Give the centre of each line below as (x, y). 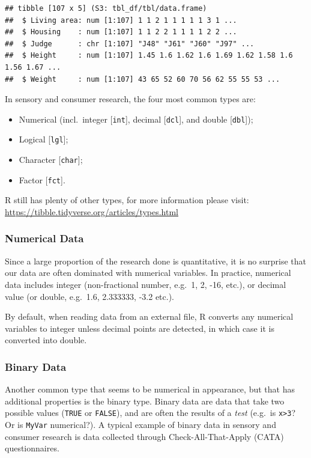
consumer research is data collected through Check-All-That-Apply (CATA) (144, 436)
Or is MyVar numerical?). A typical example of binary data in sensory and (140, 424)
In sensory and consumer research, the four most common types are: (130, 99)
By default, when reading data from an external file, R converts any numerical (149, 316)
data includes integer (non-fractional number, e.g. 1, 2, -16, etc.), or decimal (146, 284)
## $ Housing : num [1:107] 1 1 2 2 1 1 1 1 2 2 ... (121, 32)
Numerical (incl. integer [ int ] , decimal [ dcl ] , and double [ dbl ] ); (136, 119)
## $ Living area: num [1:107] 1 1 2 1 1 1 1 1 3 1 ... (121, 20)
